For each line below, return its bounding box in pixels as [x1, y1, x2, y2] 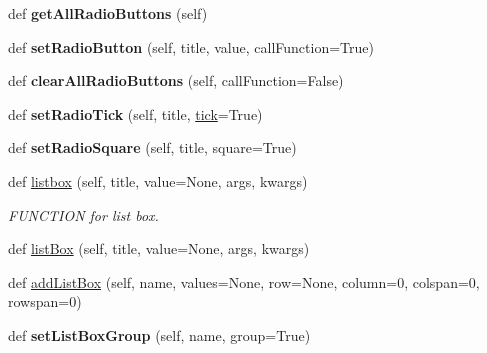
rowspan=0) [8, 291, 82, 312]
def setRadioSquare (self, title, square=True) [8, 137, 297, 158]
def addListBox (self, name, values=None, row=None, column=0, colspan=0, [8, 271, 480, 292]
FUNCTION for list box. [8, 204, 159, 225]
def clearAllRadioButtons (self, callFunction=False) [8, 70, 344, 91]
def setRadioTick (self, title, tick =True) [8, 103, 263, 124]
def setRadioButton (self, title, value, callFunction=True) [8, 36, 374, 57]
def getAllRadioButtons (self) [8, 3, 208, 23]
